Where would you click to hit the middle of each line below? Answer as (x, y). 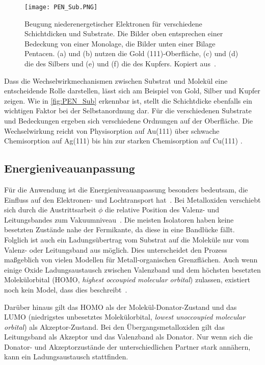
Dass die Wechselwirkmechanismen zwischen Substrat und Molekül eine (116, 80)
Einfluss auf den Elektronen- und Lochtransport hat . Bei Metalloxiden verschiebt (132, 199)
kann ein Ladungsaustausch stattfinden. (66, 357)
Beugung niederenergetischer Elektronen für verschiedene (113, 23)
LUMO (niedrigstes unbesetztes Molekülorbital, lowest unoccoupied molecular (125, 317)
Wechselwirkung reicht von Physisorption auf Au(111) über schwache (112, 130)
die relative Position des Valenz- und (162, 210)
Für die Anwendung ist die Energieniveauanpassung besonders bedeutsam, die (126, 189)
